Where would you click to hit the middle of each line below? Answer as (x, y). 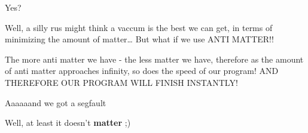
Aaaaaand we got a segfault (56, 102)
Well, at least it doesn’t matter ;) (68, 123)
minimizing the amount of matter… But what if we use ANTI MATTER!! (139, 39)
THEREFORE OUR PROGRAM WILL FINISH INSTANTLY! (121, 82)
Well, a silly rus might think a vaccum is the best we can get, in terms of (139, 27)
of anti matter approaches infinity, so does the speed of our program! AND (142, 71)
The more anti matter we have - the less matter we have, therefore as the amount (154, 59)
